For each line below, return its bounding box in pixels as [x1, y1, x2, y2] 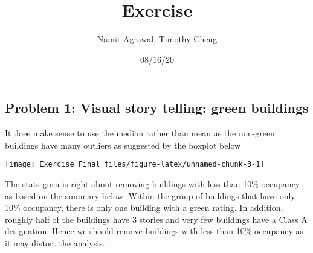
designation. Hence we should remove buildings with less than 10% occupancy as [5, 225, 303, 237]
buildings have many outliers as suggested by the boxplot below [5, 138, 241, 151]
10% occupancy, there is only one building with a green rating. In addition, [5, 201, 283, 214]
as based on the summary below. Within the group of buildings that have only [5, 189, 295, 202]
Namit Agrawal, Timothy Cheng [97, 33, 218, 45]
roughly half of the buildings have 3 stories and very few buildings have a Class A [5, 213, 308, 225]
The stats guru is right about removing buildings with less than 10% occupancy [5, 177, 300, 190]
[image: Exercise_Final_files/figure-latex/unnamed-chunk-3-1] [5, 160, 265, 169]
